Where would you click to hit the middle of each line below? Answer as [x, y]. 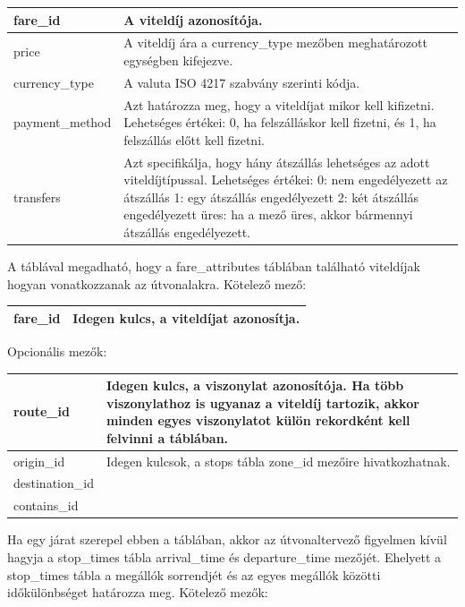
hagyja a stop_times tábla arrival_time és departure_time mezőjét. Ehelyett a [224, 557]
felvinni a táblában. [167, 437]
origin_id [39, 461]
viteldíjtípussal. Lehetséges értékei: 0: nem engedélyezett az [286, 180]
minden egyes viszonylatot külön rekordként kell [258, 420]
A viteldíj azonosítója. [193, 19]
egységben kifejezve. [178, 60]
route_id [42, 411]
